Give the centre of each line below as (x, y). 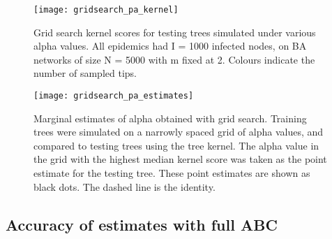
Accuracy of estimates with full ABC (142, 224)
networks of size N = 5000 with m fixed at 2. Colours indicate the (174, 59)
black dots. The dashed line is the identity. (124, 186)
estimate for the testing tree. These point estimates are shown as (172, 173)
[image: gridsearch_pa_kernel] (106, 10)
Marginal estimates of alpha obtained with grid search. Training (170, 118)
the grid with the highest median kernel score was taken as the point (180, 159)
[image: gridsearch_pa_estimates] (114, 96)
